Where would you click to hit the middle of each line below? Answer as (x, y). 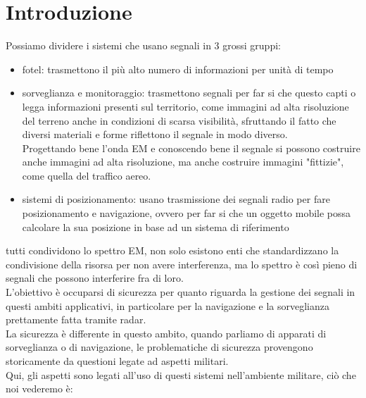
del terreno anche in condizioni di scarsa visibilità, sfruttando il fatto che (179, 120)
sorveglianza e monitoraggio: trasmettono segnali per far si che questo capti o (189, 93)
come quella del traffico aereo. (87, 175)
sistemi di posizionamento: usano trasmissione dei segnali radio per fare (176, 199)
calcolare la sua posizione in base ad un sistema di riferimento (156, 226)
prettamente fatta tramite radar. (76, 319)
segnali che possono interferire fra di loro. (95, 278)
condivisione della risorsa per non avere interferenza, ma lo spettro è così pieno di (182, 264)
